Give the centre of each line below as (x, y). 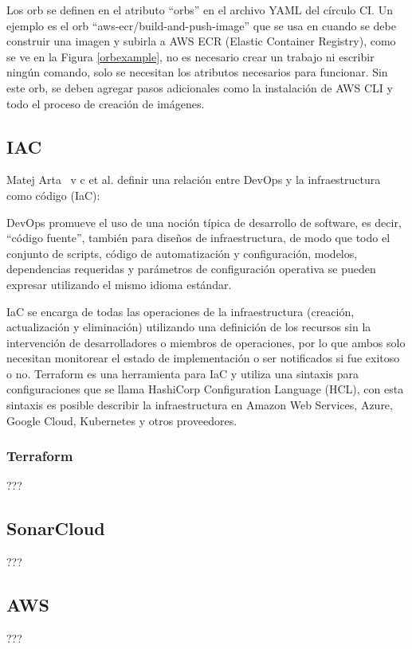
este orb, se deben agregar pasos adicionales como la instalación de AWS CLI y (200, 87)
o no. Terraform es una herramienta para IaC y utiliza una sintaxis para (182, 373)
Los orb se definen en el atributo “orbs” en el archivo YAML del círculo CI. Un (200, 10)
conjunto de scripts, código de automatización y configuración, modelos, (182, 253)
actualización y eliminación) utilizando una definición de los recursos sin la (189, 327)
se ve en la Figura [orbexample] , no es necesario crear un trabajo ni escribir (190, 56)
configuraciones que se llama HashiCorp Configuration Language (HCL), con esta (205, 389)
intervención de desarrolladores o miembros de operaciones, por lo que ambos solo (206, 342)
